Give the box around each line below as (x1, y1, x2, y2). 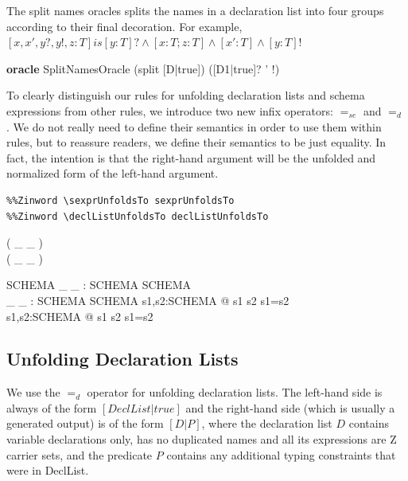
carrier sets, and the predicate (6, 446, 153, 463)
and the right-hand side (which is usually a (185, 399, 395, 416)
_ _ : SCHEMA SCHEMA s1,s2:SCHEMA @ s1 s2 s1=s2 (6, 291, 289, 308)
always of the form (6, 399, 97, 416)
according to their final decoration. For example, (6, 18, 243, 34)
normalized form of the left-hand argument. (6, 165, 219, 182)
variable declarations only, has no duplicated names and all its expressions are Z (6, 431, 397, 448)
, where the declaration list (201, 415, 332, 432)
